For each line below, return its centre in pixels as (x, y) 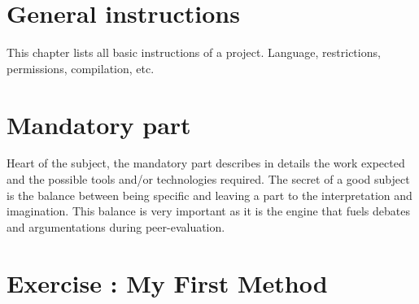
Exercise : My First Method (167, 282)
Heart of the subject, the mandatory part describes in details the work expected (206, 163)
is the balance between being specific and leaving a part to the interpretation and (209, 195)
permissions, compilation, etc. (81, 68)
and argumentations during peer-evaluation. (116, 226)
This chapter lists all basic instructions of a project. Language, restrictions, (194, 52)
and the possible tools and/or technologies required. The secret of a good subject (208, 179)
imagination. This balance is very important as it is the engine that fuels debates (208, 211)
